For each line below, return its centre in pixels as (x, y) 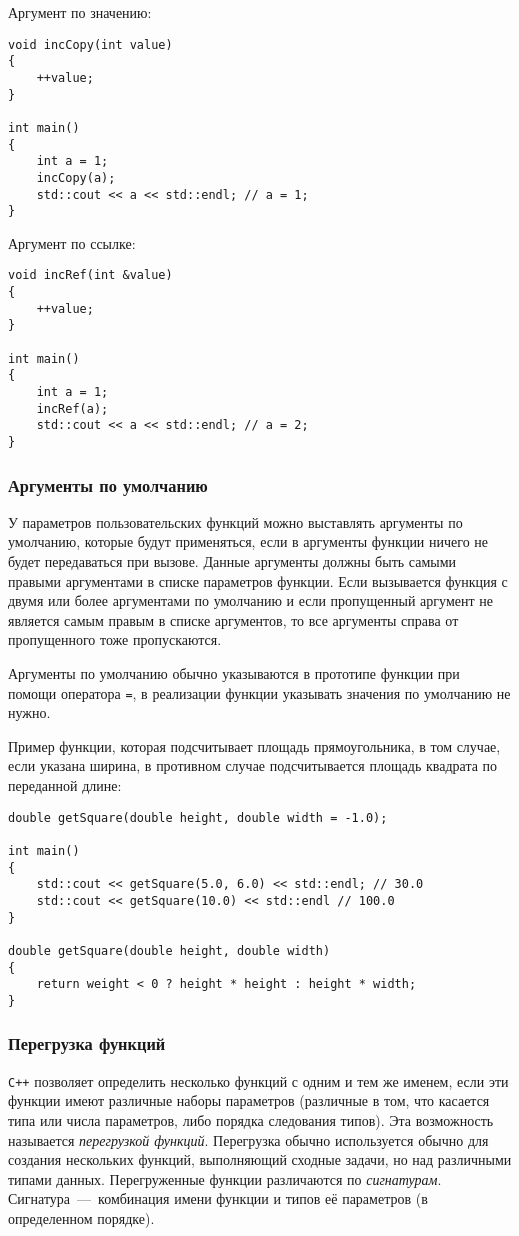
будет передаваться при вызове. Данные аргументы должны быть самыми (232, 561)
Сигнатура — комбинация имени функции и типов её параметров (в (218, 1198)
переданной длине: (65, 785)
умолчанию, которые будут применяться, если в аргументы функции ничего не (248, 541)
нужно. (29, 712)
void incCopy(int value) (90, 44)
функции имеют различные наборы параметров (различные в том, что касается (249, 1100)
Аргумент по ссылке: (72, 242)
